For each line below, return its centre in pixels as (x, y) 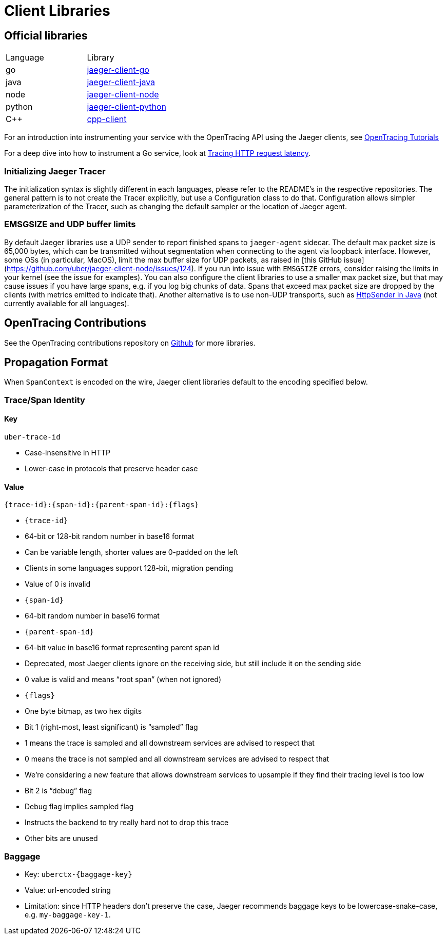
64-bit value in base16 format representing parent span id (122, 648)
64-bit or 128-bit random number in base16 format (110, 536)
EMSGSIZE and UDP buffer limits (70, 224)
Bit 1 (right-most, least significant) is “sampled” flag (111, 727)
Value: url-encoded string (68, 890)
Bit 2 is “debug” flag (59, 791)
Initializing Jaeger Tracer (55, 171)
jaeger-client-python (127, 107)
